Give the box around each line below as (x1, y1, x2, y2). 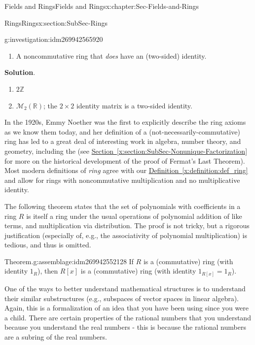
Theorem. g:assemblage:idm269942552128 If (4, 256, 134, 266)
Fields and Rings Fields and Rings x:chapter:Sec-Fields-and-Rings (4, 1, 199, 11)
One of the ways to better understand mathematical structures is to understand (4, 283, 246, 293)
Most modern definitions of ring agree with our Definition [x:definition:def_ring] (4, 165, 248, 175)
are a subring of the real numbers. (4, 331, 107, 342)
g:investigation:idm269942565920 (4, 34, 103, 44)
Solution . (4, 67, 36, 77)
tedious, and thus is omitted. (4, 240, 91, 250)
